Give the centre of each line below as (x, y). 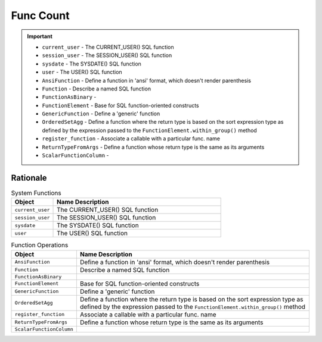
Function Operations (40, 245)
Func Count (40, 15)
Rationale (29, 178)
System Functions (36, 193)
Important (40, 36)
